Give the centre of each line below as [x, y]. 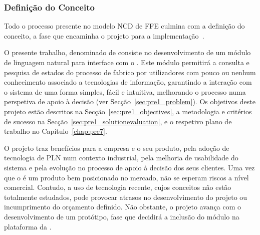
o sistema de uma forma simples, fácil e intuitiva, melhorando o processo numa [125, 91]
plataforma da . [28, 226]
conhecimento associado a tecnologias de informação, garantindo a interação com [128, 82]
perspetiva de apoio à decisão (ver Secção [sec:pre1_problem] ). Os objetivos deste [130, 101]
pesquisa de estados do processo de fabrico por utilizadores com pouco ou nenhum [130, 72]
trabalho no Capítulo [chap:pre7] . [56, 131]
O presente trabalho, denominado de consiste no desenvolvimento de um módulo [127, 52]
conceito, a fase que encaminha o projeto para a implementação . [104, 35]
